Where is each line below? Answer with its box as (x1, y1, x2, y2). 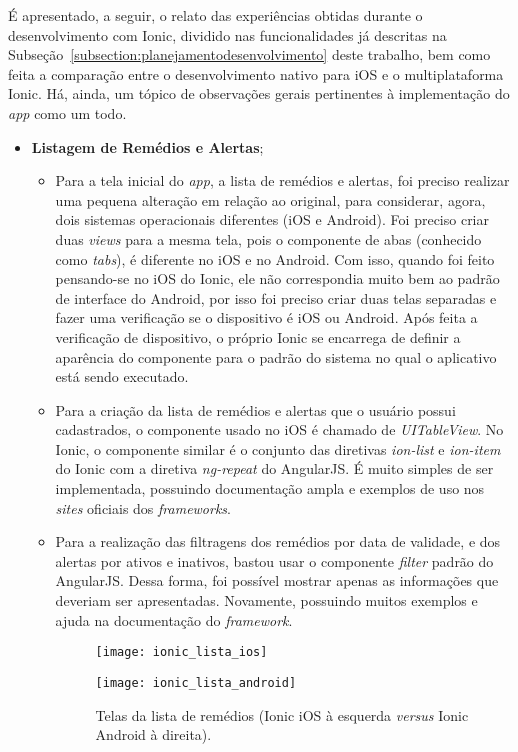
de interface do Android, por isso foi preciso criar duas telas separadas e (55, 287, 497, 308)
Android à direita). (95, 724, 212, 745)
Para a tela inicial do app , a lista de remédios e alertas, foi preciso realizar (55, 170, 510, 191)
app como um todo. (8, 102, 127, 123)
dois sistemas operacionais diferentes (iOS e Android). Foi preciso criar (55, 209, 490, 230)
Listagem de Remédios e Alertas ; (31, 136, 264, 157)
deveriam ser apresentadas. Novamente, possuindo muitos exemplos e (55, 590, 478, 611)
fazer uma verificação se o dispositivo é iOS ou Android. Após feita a (55, 307, 478, 328)
